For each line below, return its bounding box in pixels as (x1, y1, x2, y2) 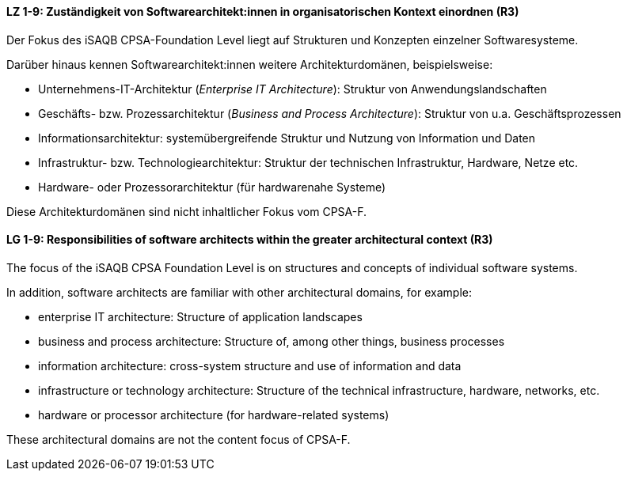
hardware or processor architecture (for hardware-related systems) (38, 407, 389, 422)
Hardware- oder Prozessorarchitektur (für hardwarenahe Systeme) (38, 180, 386, 194)
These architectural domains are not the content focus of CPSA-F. (6, 432, 351, 446)
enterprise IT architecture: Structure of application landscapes (38, 309, 363, 324)
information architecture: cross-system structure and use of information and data (38, 358, 462, 373)
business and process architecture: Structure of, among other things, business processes (38, 334, 505, 348)
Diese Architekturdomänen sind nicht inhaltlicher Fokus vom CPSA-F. (6, 204, 367, 218)
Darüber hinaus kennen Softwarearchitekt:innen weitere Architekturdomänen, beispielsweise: (6, 57, 493, 71)
